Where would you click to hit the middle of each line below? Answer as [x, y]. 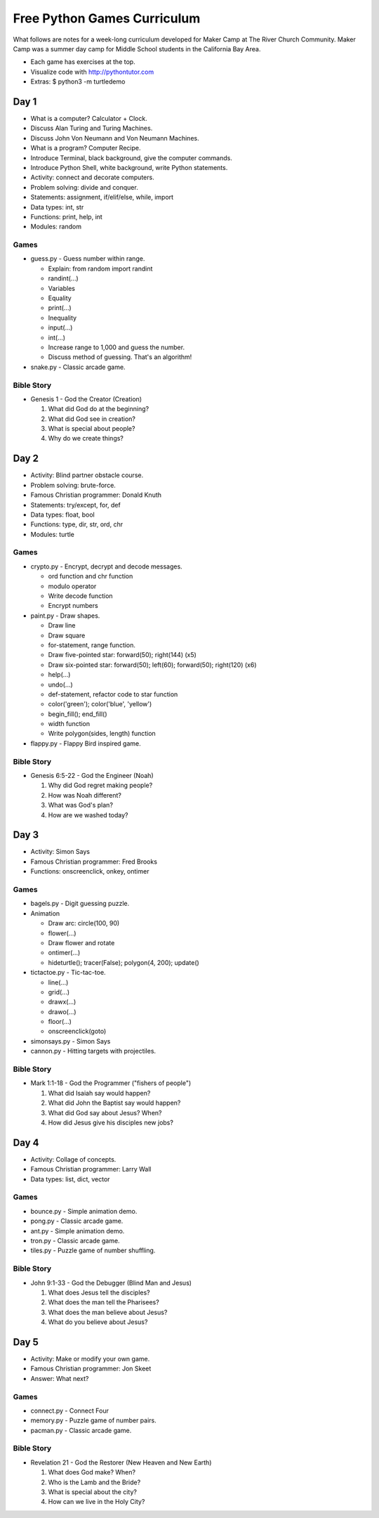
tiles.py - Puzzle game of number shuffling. [93, 1250]
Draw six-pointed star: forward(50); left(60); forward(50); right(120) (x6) [152, 665]
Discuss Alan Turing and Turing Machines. [92, 128]
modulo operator [72, 586]
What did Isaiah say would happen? [99, 1093]
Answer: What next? [60, 1378]
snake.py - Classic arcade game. [78, 367]
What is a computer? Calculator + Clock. [89, 119]
